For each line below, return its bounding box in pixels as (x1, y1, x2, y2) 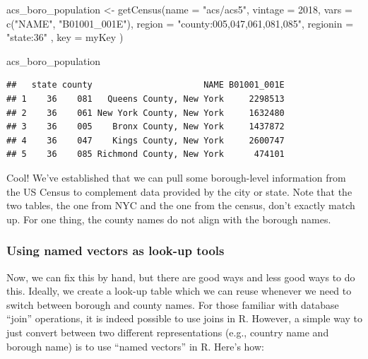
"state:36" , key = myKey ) (6, 30, 124, 45)
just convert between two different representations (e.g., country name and (6, 324, 329, 339)
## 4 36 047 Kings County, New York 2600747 (6, 135, 285, 146)
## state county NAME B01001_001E (6, 80, 285, 90)
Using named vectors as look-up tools (6, 242, 225, 259)
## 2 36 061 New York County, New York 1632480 (6, 107, 285, 118)
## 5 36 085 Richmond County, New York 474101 (6, 149, 285, 160)
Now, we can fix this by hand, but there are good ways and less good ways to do (6, 269, 355, 284)
